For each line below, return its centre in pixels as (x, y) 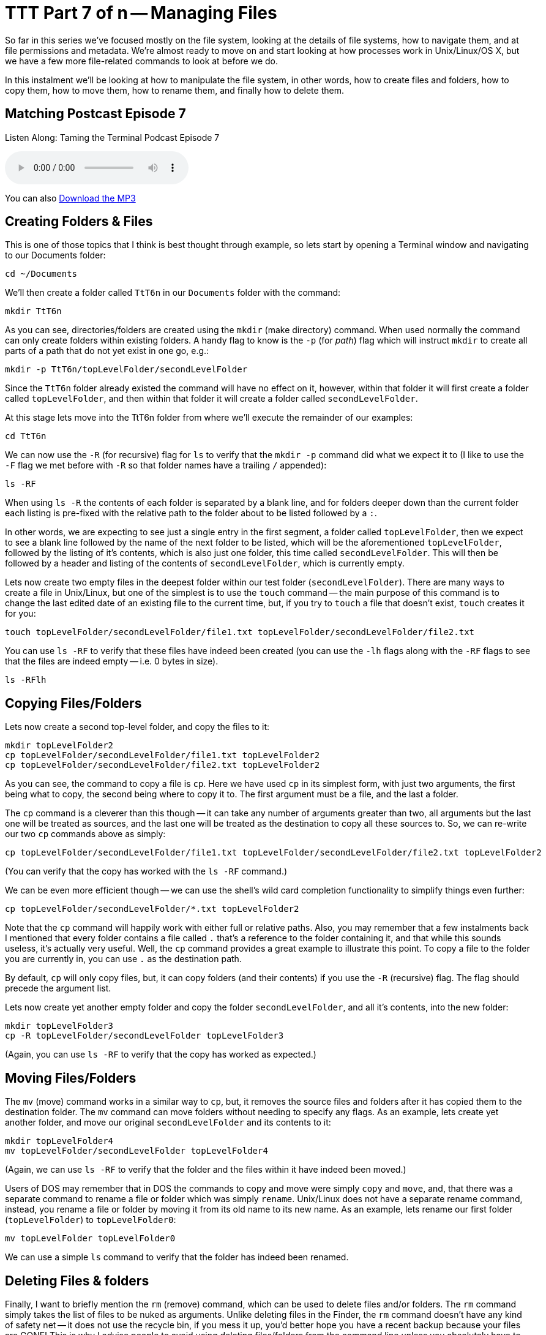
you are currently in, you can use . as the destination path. (123, 959)
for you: (21, 614)
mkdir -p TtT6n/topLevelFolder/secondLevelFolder (126, 370)
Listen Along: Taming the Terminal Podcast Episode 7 (112, 137)
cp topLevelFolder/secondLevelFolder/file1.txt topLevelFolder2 (163, 755)
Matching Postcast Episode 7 (95, 114)
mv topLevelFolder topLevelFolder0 (90, 1239)
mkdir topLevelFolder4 (59, 1141)
